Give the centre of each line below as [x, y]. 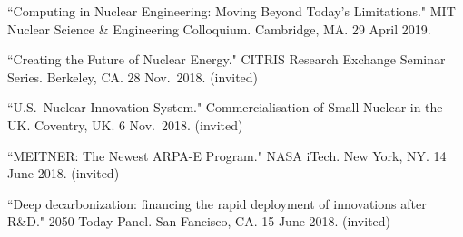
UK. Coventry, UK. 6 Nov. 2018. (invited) [125, 124]
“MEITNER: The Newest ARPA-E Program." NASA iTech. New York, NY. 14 [227, 155]
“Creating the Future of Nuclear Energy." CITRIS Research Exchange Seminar [227, 59]
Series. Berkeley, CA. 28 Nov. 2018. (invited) [133, 76]
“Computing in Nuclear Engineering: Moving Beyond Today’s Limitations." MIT [231, 11]
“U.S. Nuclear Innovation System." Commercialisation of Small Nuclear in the [225, 107]
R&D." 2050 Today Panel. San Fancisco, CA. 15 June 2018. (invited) [199, 221]
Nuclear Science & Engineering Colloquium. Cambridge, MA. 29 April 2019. [219, 28]
